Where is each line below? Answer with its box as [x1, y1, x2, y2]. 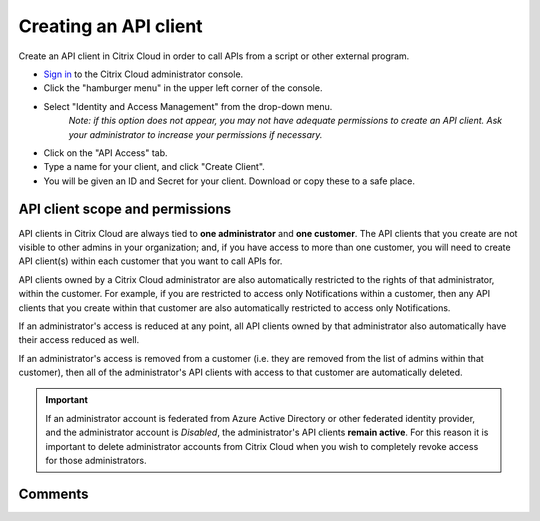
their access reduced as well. [18, 334, 140, 346]
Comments [18, 485, 89, 502]
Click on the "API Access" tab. [43, 146, 169, 159]
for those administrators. [45, 455, 147, 467]
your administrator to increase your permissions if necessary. [68, 128, 323, 140]
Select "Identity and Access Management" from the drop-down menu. [43, 100, 333, 112]
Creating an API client [18, 15, 204, 37]
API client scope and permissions [18, 201, 232, 218]
